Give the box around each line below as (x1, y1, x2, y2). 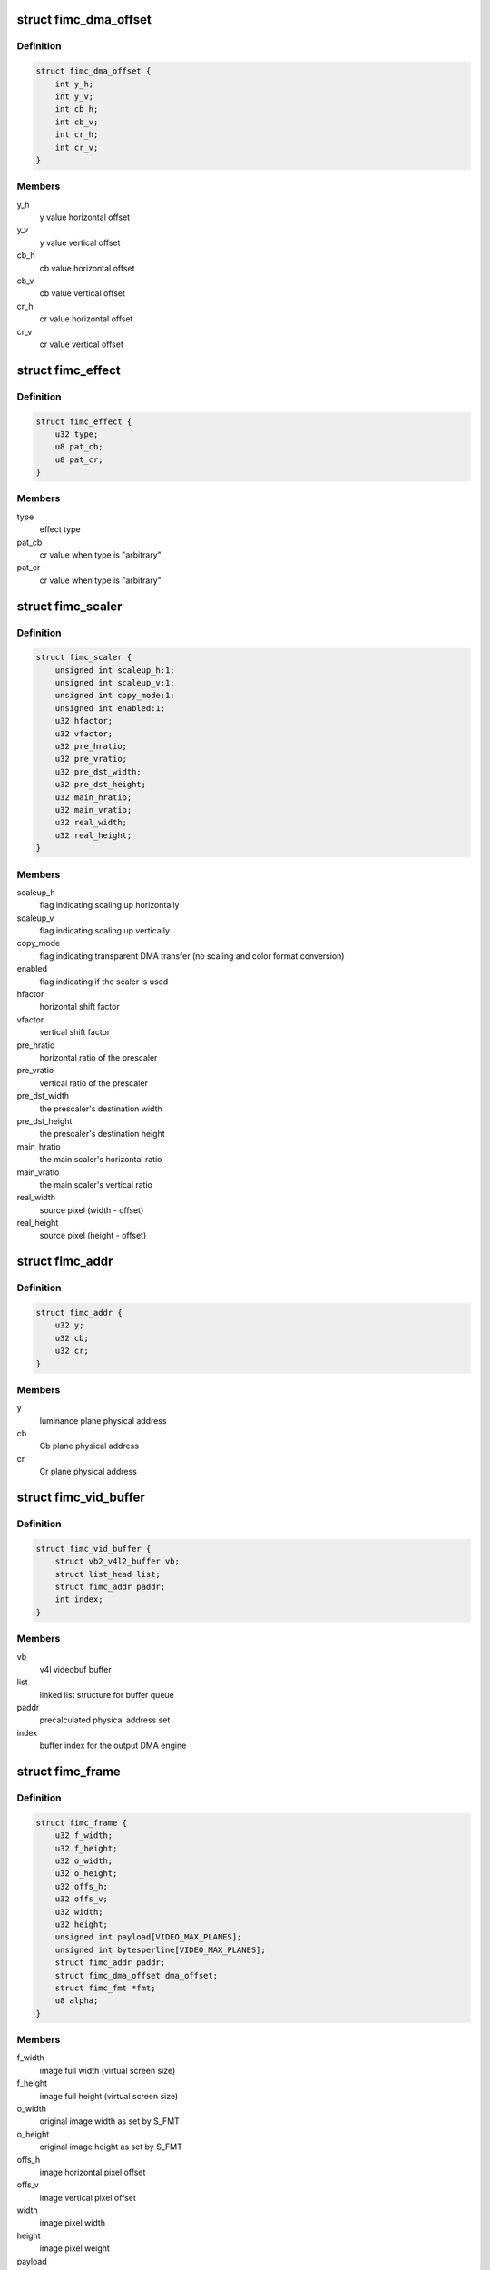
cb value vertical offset (39, 288, 126, 299)
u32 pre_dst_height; (54, 779, 147, 790)
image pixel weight (39, 2243, 111, 2254)
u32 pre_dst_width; (54, 766, 142, 776)
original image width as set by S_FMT (39, 2116, 181, 2127)
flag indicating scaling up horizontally (39, 900, 180, 911)
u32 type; (54, 429, 99, 439)
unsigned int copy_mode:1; (54, 690, 176, 701)
